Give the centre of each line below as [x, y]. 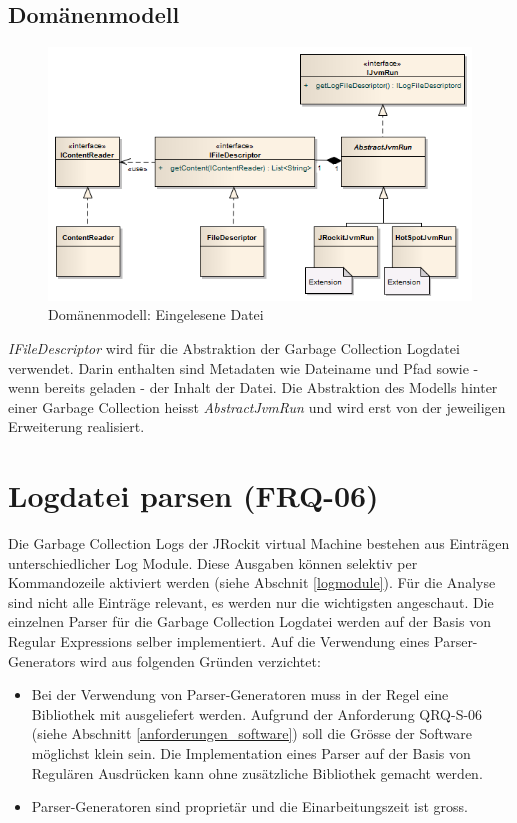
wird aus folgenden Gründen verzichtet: [200, 660]
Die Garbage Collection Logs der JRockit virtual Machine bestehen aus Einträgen [259, 543]
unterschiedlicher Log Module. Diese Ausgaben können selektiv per [213, 562]
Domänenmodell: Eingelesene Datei [156, 314]
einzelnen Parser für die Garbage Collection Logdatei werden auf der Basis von [249, 621]
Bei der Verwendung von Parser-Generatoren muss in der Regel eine [240, 694]
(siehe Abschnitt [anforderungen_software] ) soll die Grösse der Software [252, 733]
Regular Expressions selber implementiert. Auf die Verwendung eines [219, 640]
